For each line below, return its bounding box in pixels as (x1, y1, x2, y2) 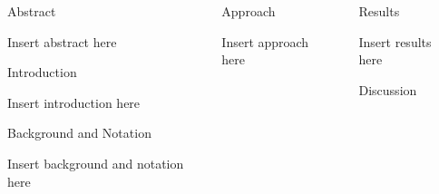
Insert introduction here (7, 92, 141, 112)
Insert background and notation (7, 153, 184, 172)
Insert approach (221, 32, 309, 51)
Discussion (358, 80, 417, 99)
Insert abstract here (7, 32, 117, 51)
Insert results (358, 32, 432, 51)
